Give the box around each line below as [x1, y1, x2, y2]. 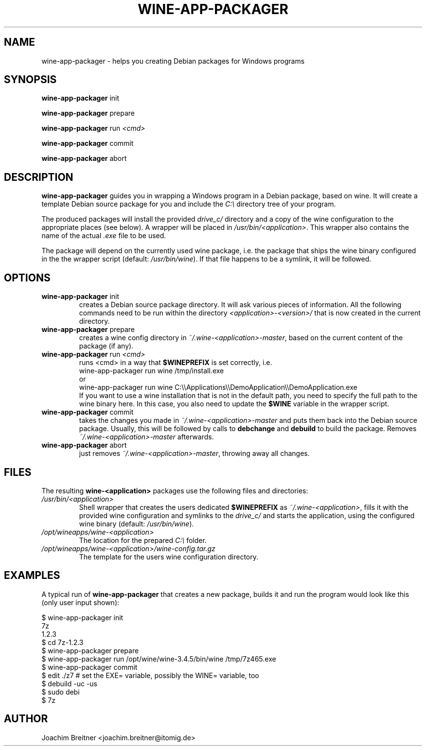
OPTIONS [4, 271, 51, 284]
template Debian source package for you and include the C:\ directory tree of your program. [41, 200, 336, 209]
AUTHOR [4, 713, 48, 725]
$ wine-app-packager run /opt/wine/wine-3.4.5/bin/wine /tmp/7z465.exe [41, 654, 276, 663]
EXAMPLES [4, 569, 60, 582]
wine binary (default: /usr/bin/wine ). [79, 519, 194, 528]
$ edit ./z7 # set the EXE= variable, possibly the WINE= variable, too [41, 671, 259, 680]
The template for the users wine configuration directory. [79, 552, 259, 561]
